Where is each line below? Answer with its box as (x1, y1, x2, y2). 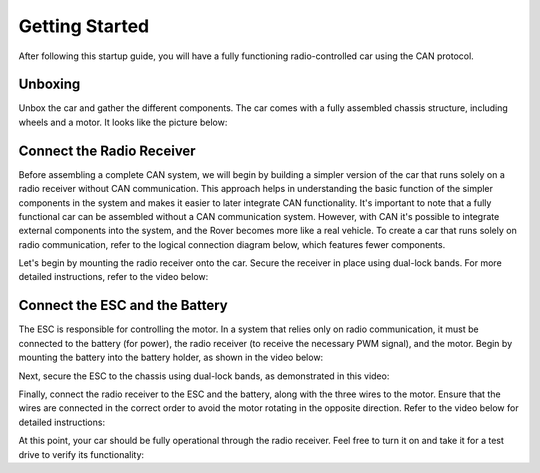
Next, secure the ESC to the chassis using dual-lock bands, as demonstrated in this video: (18, 370, 390, 382)
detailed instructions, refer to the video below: (18, 271, 209, 283)
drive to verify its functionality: (18, 448, 145, 460)
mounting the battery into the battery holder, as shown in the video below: (18, 351, 324, 364)
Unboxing (18, 76, 81, 93)
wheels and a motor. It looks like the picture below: (18, 116, 228, 128)
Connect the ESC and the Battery (18, 297, 229, 314)
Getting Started (18, 15, 150, 37)
